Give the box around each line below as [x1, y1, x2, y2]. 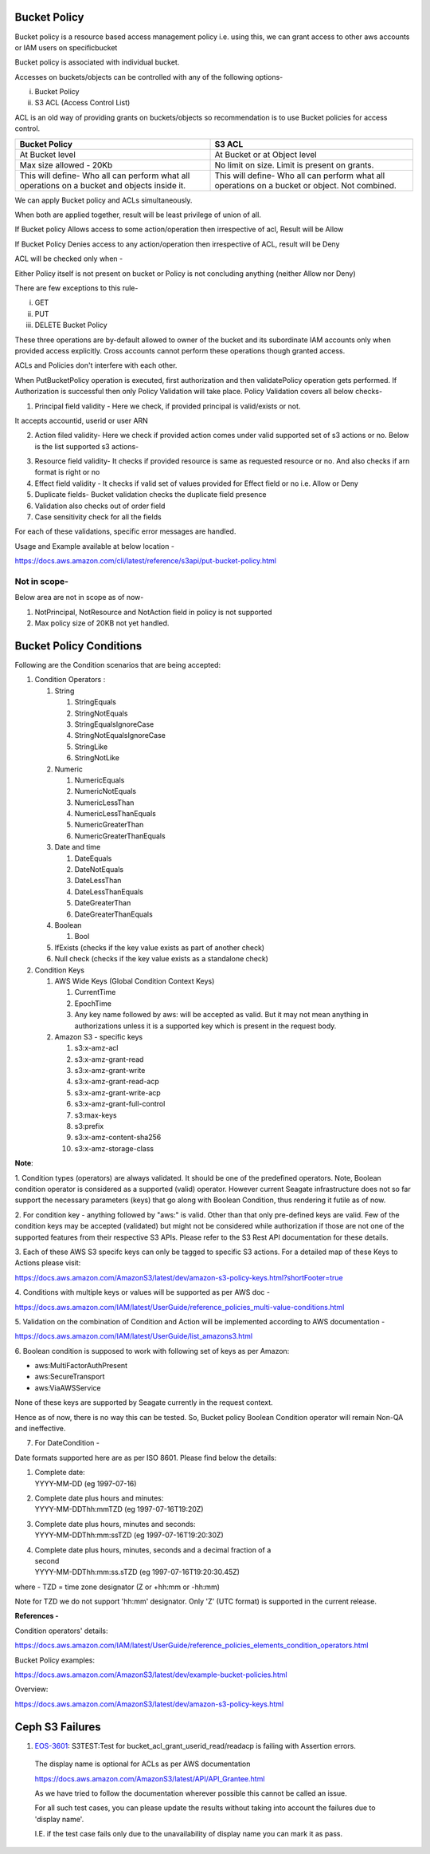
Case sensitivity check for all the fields [34, 512, 162, 522]
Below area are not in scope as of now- [14, 593, 144, 602]
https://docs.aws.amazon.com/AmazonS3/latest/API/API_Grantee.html [34, 1773, 265, 1783]
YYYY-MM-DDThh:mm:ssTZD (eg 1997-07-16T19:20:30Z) [34, 1530, 224, 1540]
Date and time [54, 842, 101, 852]
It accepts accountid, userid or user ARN [14, 416, 149, 425]
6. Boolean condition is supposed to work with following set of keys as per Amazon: [14, 1346, 290, 1355]
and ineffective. [14, 1424, 66, 1434]
